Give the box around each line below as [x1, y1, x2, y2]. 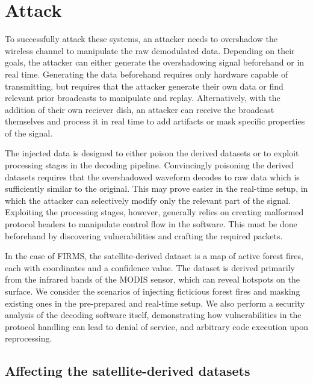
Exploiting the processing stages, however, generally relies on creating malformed [5, 206, 304, 218]
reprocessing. [5, 332, 52, 345]
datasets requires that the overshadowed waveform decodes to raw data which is [5, 170, 300, 183]
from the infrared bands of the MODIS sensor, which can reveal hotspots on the [5, 273, 300, 286]
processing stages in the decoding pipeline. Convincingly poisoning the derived [5, 159, 294, 171]
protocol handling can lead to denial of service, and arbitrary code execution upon [5, 320, 308, 332]
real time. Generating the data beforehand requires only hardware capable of [5, 67, 288, 80]
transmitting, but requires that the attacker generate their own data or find [5, 79, 284, 92]
